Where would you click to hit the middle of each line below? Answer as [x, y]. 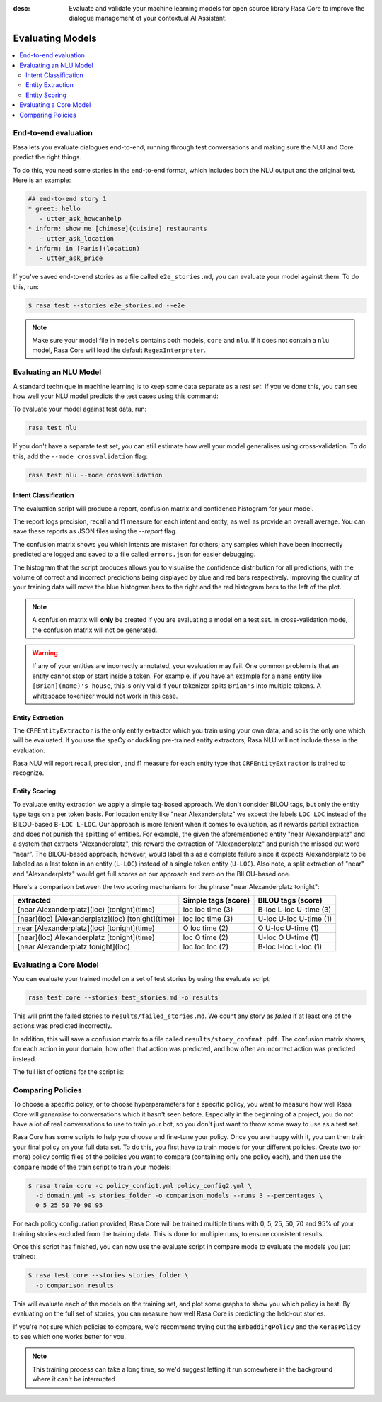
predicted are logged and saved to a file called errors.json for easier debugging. [134, 554]
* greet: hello [54, 209]
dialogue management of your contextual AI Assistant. [148, 18]
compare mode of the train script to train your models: [92, 1167]
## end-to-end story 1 [67, 199]
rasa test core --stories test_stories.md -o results [123, 998]
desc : [22, 8]
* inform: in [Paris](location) [84, 248]
